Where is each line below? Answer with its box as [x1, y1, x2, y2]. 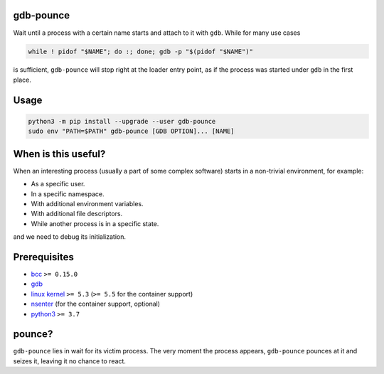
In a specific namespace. [31, 189, 105, 198]
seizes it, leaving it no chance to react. [13, 356, 126, 365]
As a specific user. [31, 180, 85, 188]
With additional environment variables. [31, 199, 144, 208]
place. [13, 75, 32, 84]
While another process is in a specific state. [31, 219, 159, 228]
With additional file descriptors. [31, 210, 123, 218]
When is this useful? [13, 148, 106, 160]
